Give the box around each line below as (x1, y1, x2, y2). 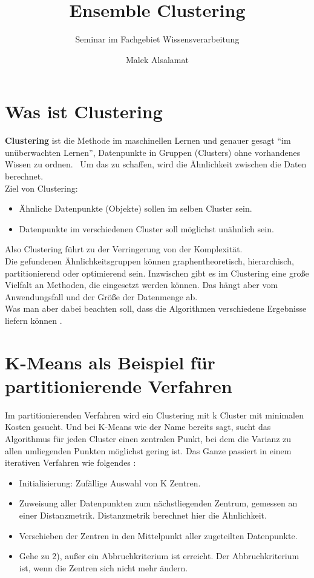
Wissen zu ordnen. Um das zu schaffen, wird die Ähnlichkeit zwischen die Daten (5, 158, 307, 170)
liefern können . (5, 314, 62, 326)
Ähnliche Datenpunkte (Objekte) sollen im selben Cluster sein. (19, 202, 252, 215)
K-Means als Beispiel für (5, 349, 215, 374)
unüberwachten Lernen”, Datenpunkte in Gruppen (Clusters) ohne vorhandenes (5, 146, 301, 158)
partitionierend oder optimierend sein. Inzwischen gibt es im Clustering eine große (5, 266, 309, 279)
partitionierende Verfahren (5, 373, 232, 398)
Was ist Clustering (5, 99, 163, 124)
